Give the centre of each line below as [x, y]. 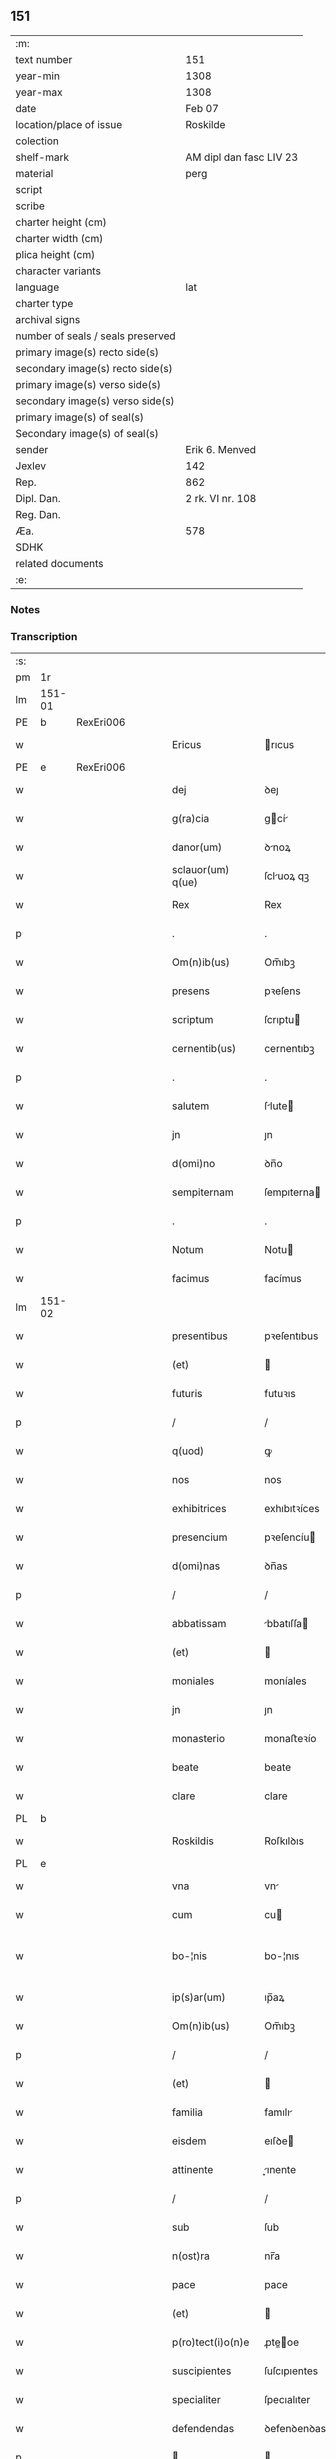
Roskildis [193, 1841]
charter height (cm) [61, 222]
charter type [44, 303]
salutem [190, 1106]
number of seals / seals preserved [96, 336]
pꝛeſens [283, 991]
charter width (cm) [59, 238]
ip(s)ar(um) [199, 1997]
